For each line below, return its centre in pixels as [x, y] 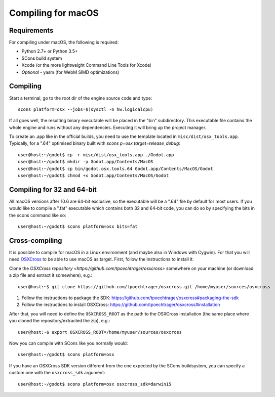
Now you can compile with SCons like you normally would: [69, 343]
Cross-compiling [36, 241]
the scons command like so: [38, 215]
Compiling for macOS [54, 13]
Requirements [31, 30]
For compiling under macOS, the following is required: [64, 43]
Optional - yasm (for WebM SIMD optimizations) [70, 72]
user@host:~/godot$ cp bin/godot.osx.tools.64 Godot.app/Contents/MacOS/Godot [116, 169]
